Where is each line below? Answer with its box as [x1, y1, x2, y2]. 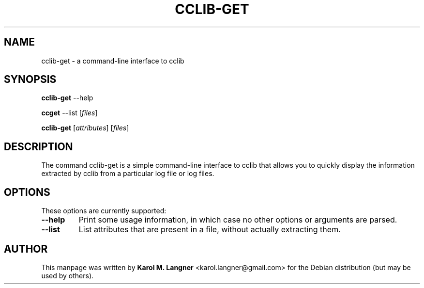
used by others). [41, 271, 94, 280]
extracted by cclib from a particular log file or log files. [41, 169, 214, 178]
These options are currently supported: [41, 207, 167, 215]
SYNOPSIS [4, 73, 57, 86]
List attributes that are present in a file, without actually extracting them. [78, 224, 341, 235]
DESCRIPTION [4, 140, 73, 153]
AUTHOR [4, 242, 48, 255]
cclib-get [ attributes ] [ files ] [41, 124, 129, 132]
